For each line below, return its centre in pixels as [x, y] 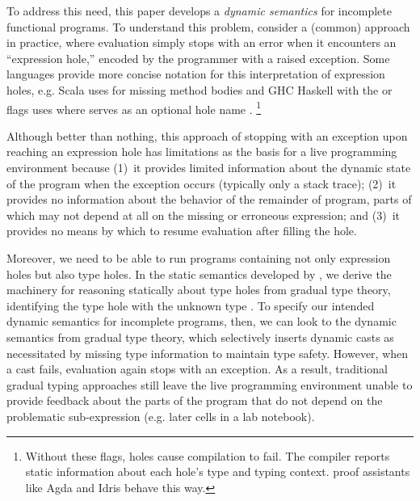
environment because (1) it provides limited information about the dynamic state [209, 167]
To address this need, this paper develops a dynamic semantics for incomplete [199, 11]
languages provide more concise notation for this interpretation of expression [196, 74]
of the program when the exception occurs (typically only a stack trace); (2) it [202, 183]
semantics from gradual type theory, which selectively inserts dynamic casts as [200, 337]
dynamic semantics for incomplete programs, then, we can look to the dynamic [202, 321]
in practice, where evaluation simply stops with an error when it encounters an [202, 42]
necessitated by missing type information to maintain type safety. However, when [208, 353]
